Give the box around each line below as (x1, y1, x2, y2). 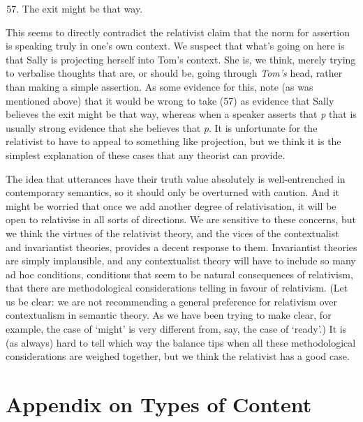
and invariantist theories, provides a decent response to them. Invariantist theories (6, 239, 357, 254)
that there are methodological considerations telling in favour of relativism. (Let (6, 280, 348, 295)
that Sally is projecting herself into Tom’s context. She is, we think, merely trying (6, 52, 356, 66)
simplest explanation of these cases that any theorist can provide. (6, 147, 286, 162)
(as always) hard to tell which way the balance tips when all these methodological (6, 335, 356, 349)
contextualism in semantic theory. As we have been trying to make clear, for (6, 308, 332, 322)
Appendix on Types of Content (6, 390, 312, 419)
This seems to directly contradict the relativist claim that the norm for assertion (6, 24, 350, 39)
